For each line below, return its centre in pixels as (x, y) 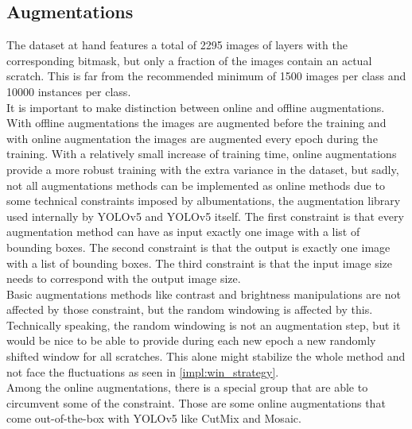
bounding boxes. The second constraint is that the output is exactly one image (198, 247)
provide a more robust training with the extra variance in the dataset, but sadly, (203, 169)
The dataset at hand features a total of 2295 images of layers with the (177, 45)
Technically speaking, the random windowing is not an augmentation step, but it (204, 325)
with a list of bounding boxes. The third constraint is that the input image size (200, 263)
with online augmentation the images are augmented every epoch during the (192, 138)
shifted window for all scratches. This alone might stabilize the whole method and (206, 356)
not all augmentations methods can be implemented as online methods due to (196, 185)
